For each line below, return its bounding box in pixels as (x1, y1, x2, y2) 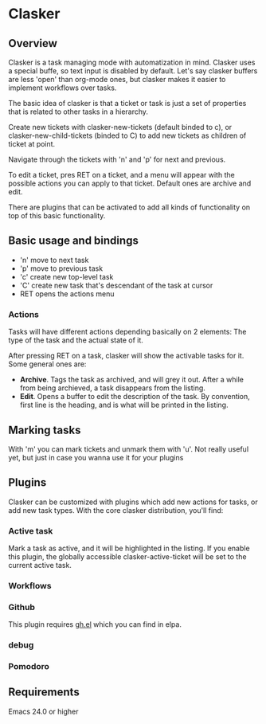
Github (8, 601, 36, 612)
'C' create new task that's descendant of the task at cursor (19, 280, 213, 290)
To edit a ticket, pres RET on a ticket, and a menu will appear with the (8, 170, 235, 179)
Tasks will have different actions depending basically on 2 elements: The (8, 327, 247, 337)
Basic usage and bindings (8, 234, 139, 248)
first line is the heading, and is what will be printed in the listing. (19, 400, 229, 410)
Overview (8, 37, 58, 50)
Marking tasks (8, 423, 81, 436)
